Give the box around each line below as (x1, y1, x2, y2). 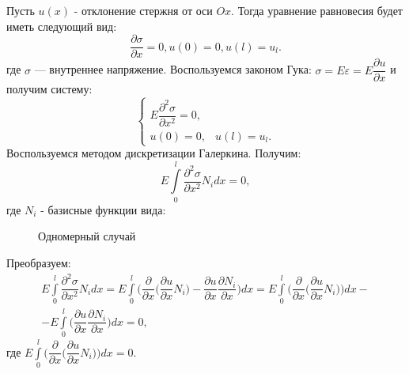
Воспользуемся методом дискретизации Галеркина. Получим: (6, 145, 301, 161)
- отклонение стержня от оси (74, 2, 213, 18)
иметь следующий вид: (6, 17, 117, 34)
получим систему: (6, 81, 93, 97)
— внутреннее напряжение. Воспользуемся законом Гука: (34, 61, 312, 77)
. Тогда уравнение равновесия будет (231, 2, 403, 18)
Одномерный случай (38, 228, 136, 244)
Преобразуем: (6, 254, 71, 270)
